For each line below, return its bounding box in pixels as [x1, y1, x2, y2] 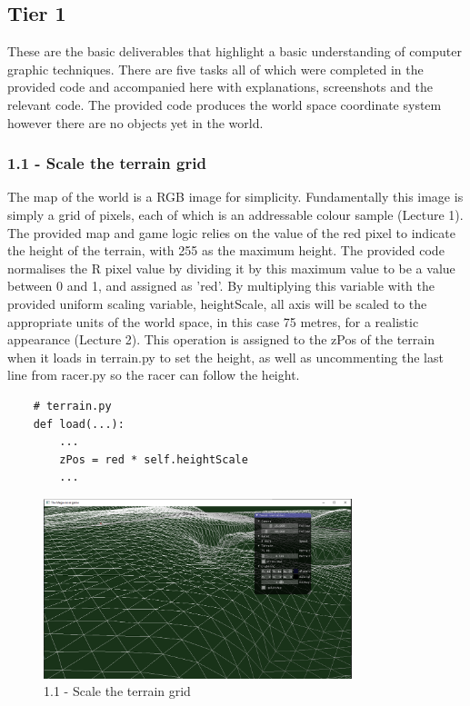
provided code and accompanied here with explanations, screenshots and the [7, 77, 433, 96]
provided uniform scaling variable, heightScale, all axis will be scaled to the [7, 293, 427, 313]
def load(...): [33, 417, 125, 431]
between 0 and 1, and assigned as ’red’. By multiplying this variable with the [7, 276, 435, 295]
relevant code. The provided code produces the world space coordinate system [7, 94, 442, 114]
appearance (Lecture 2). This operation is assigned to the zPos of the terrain [7, 330, 435, 349]
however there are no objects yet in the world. [7, 113, 264, 132]
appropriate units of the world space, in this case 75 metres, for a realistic [7, 312, 419, 331]
